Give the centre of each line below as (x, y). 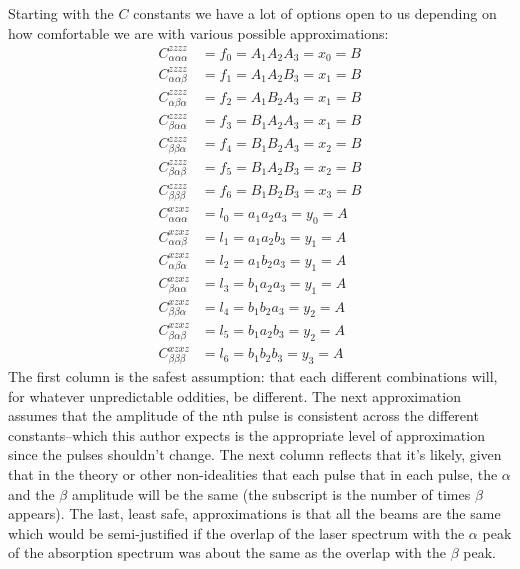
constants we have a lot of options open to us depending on (315, 13)
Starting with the (61, 13)
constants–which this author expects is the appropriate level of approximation (246, 434)
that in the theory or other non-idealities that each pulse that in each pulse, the (253, 474)
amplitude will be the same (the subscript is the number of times (271, 493)
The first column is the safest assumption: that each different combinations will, (253, 376)
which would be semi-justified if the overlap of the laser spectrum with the (236, 532)
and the (31, 493)
